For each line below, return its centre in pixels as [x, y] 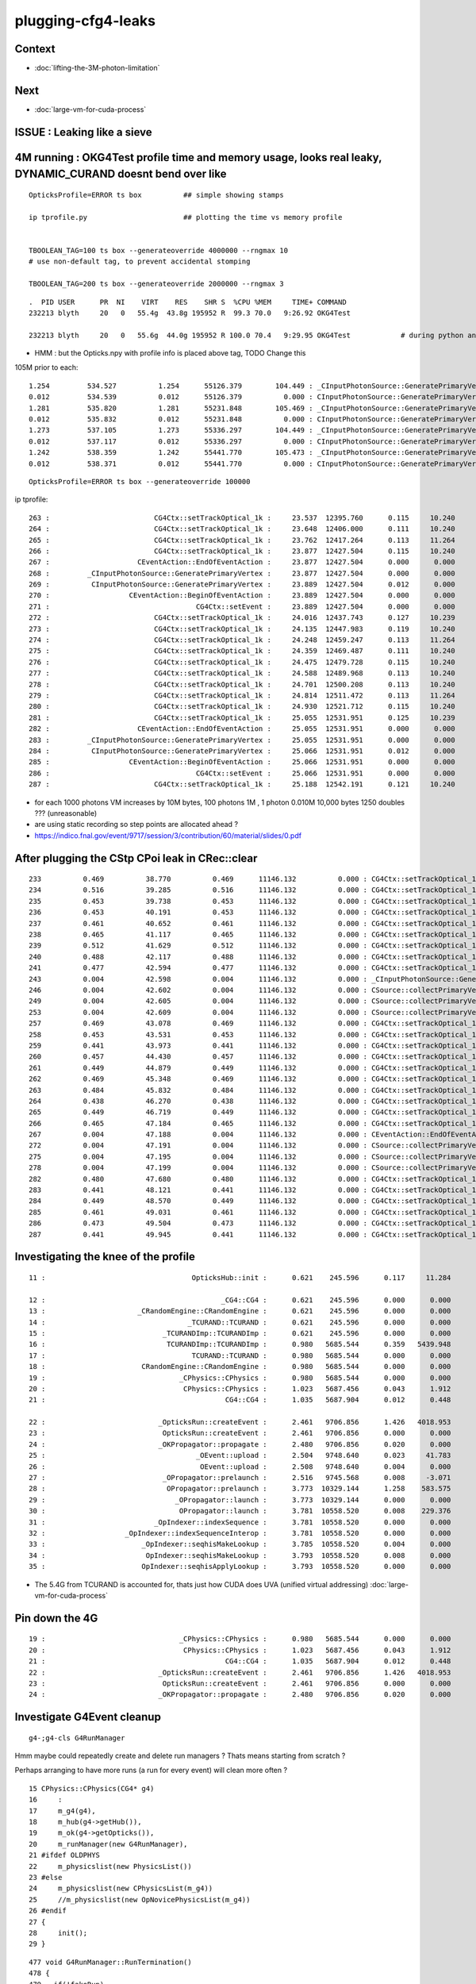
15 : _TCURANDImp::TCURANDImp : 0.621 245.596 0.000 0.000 [240, 1333]
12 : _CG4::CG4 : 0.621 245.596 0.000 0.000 [240, 1300]
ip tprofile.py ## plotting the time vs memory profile [186, 217]
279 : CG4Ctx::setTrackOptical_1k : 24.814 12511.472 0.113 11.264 [242, 696]
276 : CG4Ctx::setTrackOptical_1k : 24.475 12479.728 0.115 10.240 [242, 662]
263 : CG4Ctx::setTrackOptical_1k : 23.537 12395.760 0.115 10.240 [242, 517]
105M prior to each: [46, 367]
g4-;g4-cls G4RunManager [77, 1738]
